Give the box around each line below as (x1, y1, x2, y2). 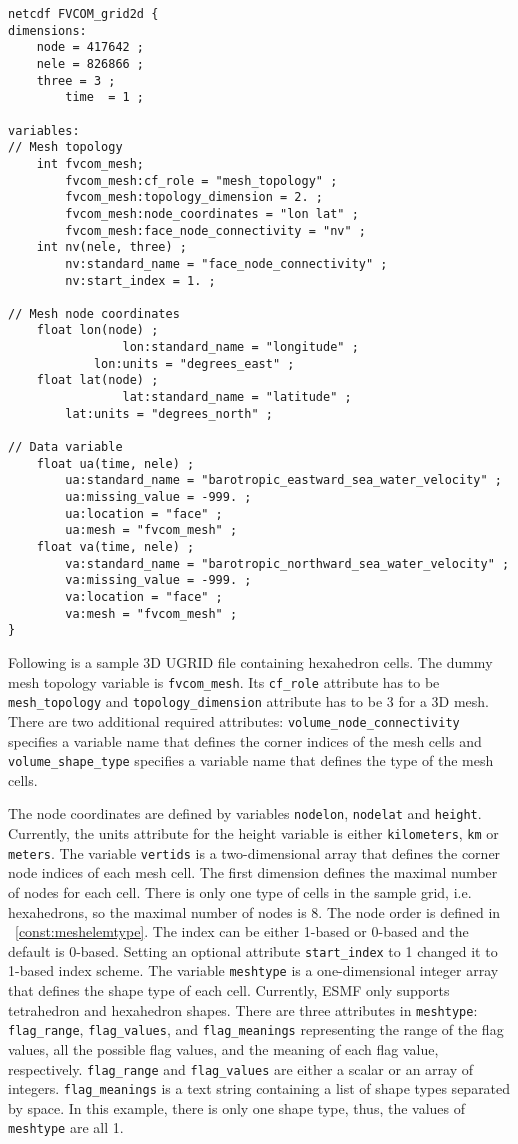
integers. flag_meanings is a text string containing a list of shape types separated (8, 1078, 511, 1099)
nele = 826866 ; (36, 56, 145, 71)
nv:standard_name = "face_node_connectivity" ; (65, 256, 388, 271)
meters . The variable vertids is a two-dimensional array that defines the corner (8, 842, 501, 863)
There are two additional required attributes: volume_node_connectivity (8, 710, 460, 731)
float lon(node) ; (36, 323, 159, 338)
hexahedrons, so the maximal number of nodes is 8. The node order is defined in (8, 901, 501, 922)
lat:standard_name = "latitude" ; (122, 390, 352, 405)
